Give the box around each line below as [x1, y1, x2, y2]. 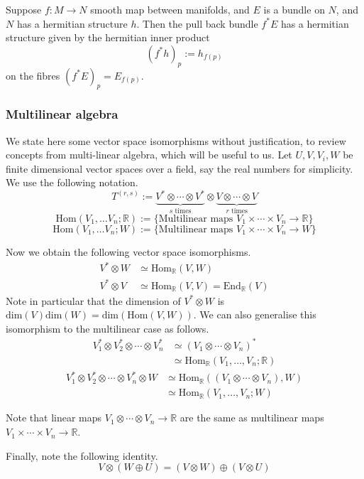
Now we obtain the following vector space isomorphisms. [6, 244, 251, 259]
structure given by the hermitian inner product [6, 30, 210, 45]
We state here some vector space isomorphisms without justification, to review [6, 133, 346, 148]
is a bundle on [263, 2, 325, 16]
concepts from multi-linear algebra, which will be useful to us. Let [6, 147, 292, 162]
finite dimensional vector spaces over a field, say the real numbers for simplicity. [6, 161, 353, 176]
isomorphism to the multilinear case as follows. [6, 321, 209, 335]
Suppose [6, 2, 42, 16]
